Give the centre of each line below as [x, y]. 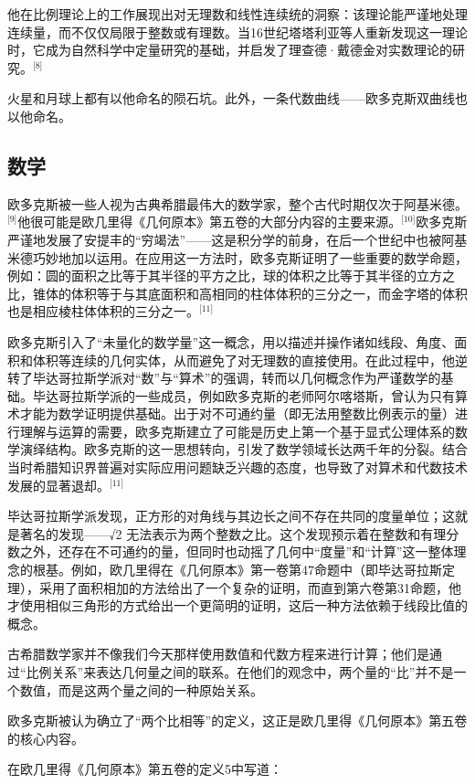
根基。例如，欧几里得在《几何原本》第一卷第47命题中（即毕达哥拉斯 [237, 570]
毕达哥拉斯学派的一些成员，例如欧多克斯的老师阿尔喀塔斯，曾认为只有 [243, 395]
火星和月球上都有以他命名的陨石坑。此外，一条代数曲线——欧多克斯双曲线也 [237, 98]
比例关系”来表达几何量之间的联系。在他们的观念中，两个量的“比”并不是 [240, 672]
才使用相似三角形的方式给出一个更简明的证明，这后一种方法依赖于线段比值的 [237, 605]
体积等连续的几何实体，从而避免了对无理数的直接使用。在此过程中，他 [243, 360]
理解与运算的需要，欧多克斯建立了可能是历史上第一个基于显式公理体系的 [237, 431]
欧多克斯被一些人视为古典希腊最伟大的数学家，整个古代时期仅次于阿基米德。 [237, 203]
